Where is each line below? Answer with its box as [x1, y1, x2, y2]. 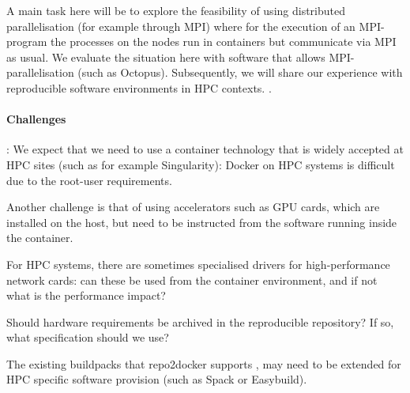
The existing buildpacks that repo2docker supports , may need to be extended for [6, 355, 401, 372]
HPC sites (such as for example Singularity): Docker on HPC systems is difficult [6, 156, 395, 172]
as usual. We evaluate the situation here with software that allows [6, 48, 325, 65]
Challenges [6, 111, 66, 127]
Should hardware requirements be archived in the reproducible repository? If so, [6, 313, 394, 330]
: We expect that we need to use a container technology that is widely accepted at [6, 141, 404, 157]
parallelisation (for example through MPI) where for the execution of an [6, 17, 355, 34]
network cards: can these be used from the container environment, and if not [6, 271, 378, 288]
